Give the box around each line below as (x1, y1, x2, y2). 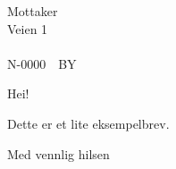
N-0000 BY (7, 54, 77, 72)
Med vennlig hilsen (7, 144, 110, 163)
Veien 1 (7, 19, 48, 38)
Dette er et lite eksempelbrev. (7, 114, 170, 132)
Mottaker (7, 2, 58, 20)
